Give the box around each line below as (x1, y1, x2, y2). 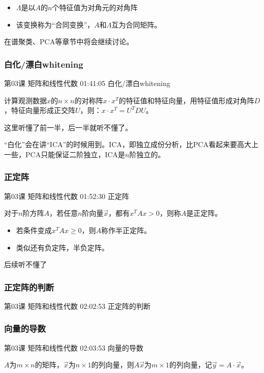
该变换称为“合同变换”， (16, 19, 95, 30)
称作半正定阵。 (101, 224, 151, 235)
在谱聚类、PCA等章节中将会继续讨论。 (4, 36, 134, 47)
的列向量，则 (91, 359, 134, 370)
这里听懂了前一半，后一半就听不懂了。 (4, 122, 132, 132)
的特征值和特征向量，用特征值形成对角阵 (119, 95, 254, 105)
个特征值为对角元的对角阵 (52, 2, 138, 12)
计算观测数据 (4, 95, 47, 105)
